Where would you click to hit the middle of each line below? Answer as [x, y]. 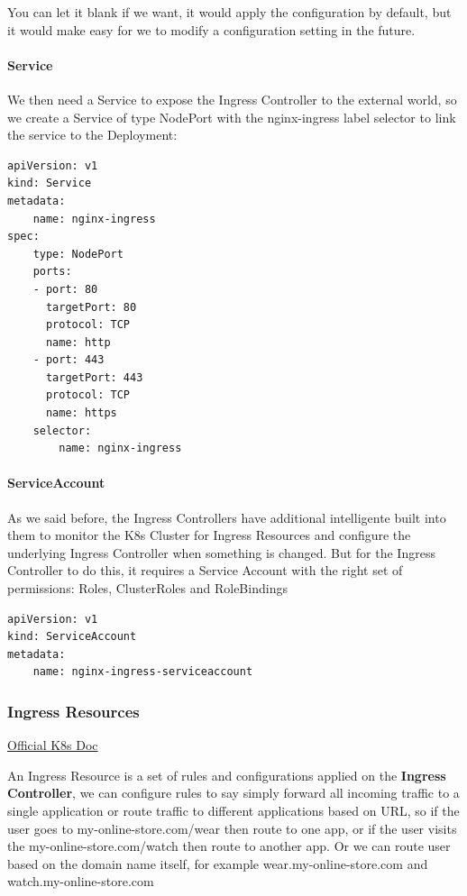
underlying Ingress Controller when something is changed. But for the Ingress [221, 552]
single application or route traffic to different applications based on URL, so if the [233, 810]
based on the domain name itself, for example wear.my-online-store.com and [218, 863]
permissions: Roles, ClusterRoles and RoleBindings [147, 588]
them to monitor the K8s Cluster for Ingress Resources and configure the [209, 535]
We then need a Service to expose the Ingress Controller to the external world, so [232, 99]
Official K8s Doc [53, 745]
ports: [52, 272]
